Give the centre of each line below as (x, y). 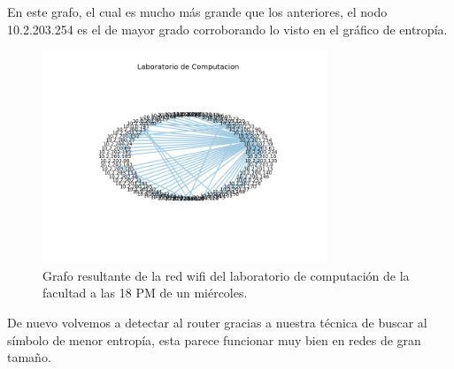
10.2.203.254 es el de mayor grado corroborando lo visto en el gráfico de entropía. (227, 29)
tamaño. (29, 357)
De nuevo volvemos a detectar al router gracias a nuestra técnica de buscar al (217, 322)
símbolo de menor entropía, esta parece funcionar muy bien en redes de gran (214, 339)
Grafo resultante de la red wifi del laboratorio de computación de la (226, 275)
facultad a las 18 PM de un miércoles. (145, 293)
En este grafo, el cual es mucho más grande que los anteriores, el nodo (197, 11)
